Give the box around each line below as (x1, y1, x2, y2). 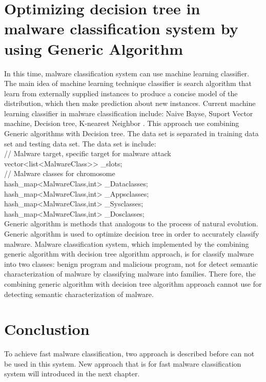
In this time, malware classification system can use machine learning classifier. (4, 68, 250, 78)
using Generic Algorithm (4, 38, 183, 59)
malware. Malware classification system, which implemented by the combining (4, 238, 249, 249)
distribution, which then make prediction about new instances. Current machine (4, 98, 256, 109)
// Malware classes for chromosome (4, 168, 115, 179)
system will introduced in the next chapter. (4, 368, 140, 379)
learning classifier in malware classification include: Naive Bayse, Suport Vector (4, 108, 253, 118)
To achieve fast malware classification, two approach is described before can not (4, 348, 255, 359)
